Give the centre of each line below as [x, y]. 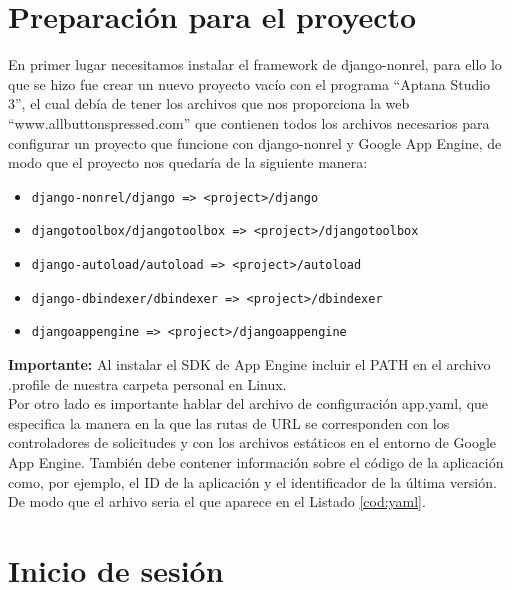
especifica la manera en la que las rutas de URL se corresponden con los [229, 422]
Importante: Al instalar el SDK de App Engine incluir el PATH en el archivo [249, 363]
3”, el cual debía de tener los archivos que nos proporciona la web [209, 103]
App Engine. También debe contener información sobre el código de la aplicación [256, 461]
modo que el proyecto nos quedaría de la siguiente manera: [188, 162]
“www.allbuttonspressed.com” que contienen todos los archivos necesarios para [249, 122]
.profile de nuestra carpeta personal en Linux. [147, 383]
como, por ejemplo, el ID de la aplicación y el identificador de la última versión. [252, 481]
